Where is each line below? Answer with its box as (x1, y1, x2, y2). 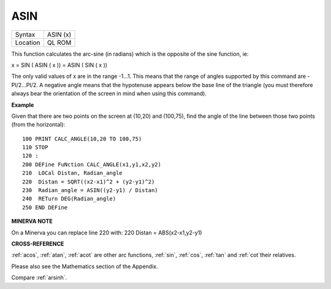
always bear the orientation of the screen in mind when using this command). (11, 90, 207, 98)
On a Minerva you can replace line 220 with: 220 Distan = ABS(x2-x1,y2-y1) (11, 229, 202, 236)
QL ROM (47, 38, 72, 47)
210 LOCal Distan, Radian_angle (22, 169, 123, 177)
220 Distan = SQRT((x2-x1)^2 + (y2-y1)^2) (22, 178, 155, 185)
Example (11, 101, 34, 109)
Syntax (15, 30, 36, 39)
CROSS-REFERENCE (11, 240, 64, 247)
